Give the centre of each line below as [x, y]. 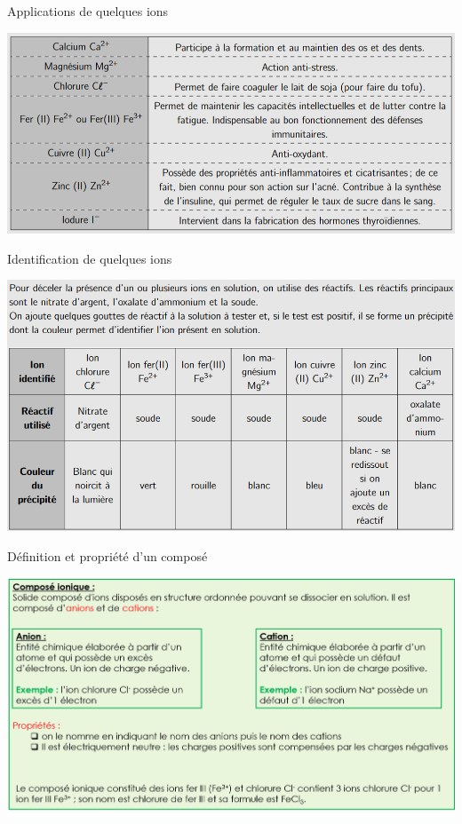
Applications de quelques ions [88, 11]
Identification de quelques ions [90, 258]
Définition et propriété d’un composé [108, 555]
